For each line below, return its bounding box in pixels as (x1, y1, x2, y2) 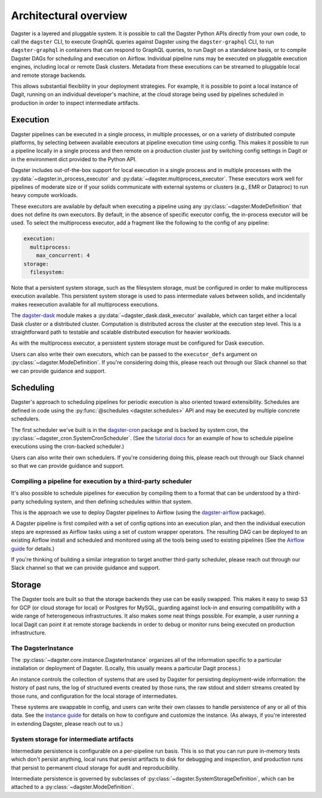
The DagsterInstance (11, 644, 74, 652)
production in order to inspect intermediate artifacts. (11, 99, 140, 106)
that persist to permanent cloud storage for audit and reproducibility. (11, 764, 179, 771)
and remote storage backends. (11, 72, 86, 79)
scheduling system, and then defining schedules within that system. (25, 498, 193, 505)
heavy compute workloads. (11, 192, 78, 199)
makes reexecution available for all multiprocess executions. (11, 300, 159, 308)
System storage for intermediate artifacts (11, 735, 134, 743)
